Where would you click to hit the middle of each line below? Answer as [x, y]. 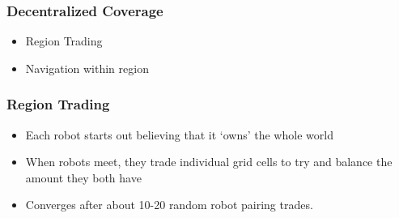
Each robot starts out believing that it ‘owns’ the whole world [179, 134]
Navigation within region [87, 68]
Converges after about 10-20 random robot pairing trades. [169, 205]
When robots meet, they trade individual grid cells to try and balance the [209, 162]
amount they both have [83, 177]
